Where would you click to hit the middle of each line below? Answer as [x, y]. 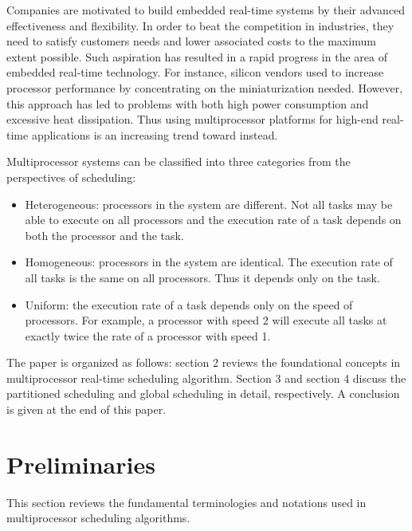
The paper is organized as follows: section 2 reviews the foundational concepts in [204, 362]
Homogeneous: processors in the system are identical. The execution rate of [209, 262]
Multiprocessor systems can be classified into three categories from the [179, 161]
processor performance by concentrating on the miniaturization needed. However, [205, 87]
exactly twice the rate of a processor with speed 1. [148, 335]
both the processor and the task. [104, 235]
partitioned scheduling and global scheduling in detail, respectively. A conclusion [203, 393]
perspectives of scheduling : [71, 177]
